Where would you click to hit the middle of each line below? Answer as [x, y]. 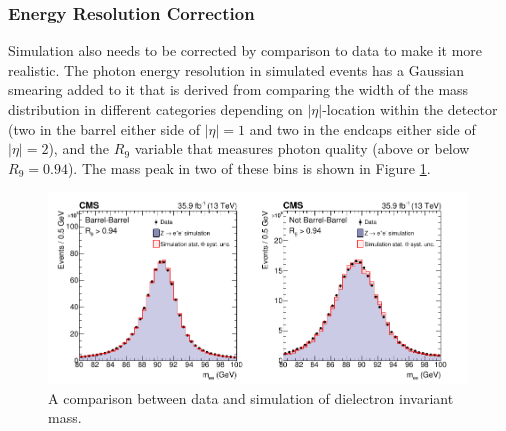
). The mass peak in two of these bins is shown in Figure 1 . [249, 167]
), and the [79, 148]
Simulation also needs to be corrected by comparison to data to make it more [245, 50]
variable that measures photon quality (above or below [302, 148]
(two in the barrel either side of [104, 128]
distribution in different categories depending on [155, 109]
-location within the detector [410, 109]
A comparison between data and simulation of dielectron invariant [251, 397]
